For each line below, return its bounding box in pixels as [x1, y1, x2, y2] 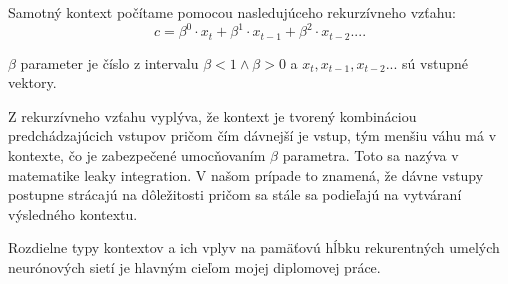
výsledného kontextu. [8, 203, 138, 224]
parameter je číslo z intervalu [20, 52, 199, 73]
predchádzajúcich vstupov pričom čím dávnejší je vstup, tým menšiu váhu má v [8, 125, 497, 146]
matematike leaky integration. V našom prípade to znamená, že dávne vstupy [8, 164, 484, 185]
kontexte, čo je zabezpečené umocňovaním [8, 144, 266, 165]
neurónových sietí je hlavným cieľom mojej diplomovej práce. [8, 256, 381, 277]
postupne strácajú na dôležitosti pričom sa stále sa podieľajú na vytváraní [8, 184, 462, 205]
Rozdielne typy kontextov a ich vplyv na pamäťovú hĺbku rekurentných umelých [8, 237, 500, 258]
